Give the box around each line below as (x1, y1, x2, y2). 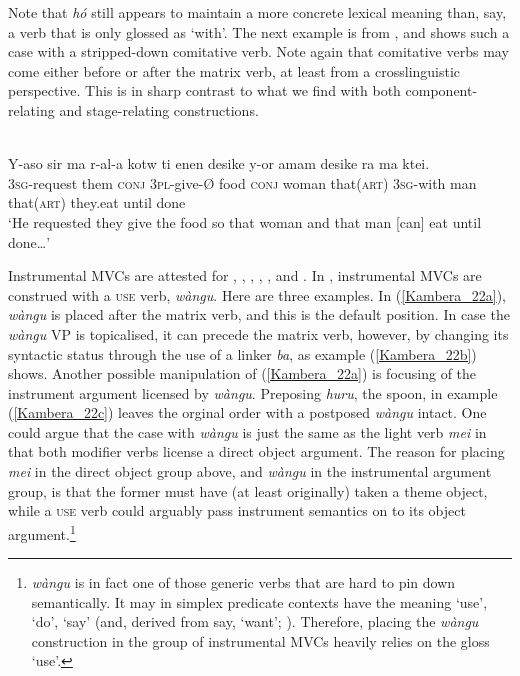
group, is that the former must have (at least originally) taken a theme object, (8, 480, 488, 501)
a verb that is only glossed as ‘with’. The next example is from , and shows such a (8, 21, 510, 42)
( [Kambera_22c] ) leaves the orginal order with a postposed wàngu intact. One (8, 402, 487, 423)
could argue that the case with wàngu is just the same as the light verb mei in (8, 421, 487, 442)
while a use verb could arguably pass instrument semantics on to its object (8, 500, 466, 521)
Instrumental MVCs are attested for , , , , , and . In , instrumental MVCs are (8, 265, 482, 286)
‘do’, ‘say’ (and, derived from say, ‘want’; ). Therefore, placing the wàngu (31, 611, 479, 632)
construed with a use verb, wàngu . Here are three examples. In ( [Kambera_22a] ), (8, 284, 506, 305)
